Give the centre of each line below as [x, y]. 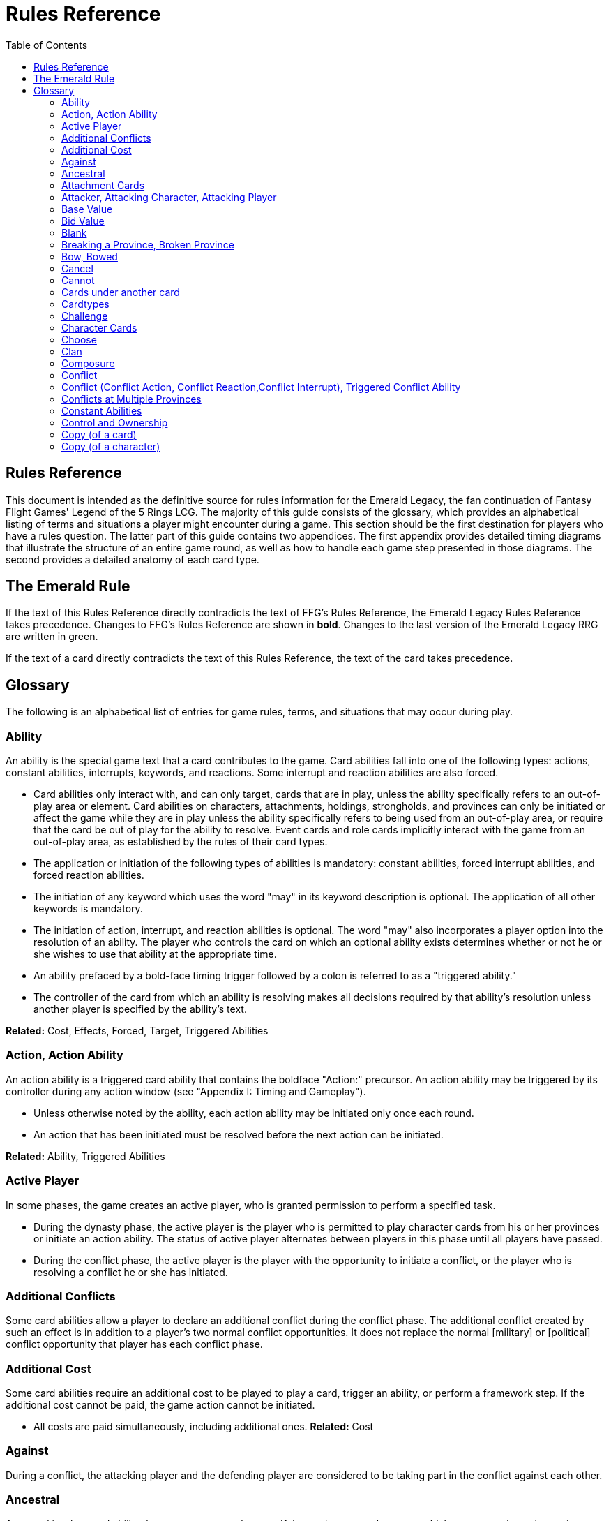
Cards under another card [121, 292]
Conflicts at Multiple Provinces [131, 399]
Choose [79, 339]
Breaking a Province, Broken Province [148, 244]
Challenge [85, 316]
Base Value [87, 209]
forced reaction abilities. [89, 875]
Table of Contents [47, 45]
